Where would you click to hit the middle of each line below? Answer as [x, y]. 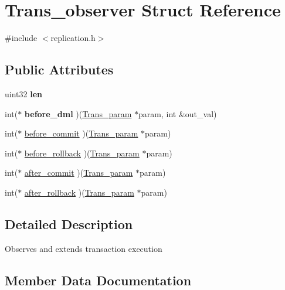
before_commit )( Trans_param [81, 133]
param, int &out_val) [178, 113]
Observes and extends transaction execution [84, 248]
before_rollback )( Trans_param [82, 153]
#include [21, 38]
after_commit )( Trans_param [79, 173]
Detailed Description [69, 224]
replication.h [73, 38]
